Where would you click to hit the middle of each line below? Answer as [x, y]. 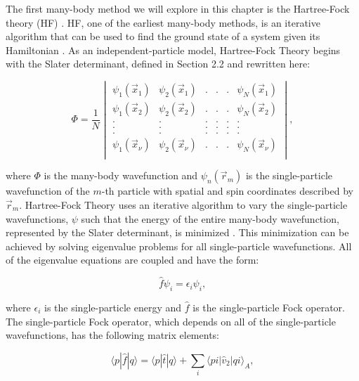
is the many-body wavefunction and [121, 175]
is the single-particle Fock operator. [269, 307]
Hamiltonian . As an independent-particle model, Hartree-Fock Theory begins [173, 50]
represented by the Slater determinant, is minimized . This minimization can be [177, 232]
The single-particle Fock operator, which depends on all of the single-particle [171, 321]
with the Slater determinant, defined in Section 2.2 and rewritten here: [158, 64]
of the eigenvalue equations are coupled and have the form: [132, 260]
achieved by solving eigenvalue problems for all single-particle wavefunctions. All [179, 246]
